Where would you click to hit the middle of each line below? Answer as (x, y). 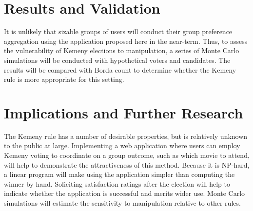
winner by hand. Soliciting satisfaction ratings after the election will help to (117, 183)
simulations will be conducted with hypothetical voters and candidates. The (117, 60)
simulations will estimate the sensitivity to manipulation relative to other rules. (122, 202)
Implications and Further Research (124, 112)
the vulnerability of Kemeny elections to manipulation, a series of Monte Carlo (122, 50)
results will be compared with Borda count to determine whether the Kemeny (120, 69)
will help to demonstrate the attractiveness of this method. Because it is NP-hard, (127, 164)
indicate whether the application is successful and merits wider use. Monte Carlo (125, 193)
